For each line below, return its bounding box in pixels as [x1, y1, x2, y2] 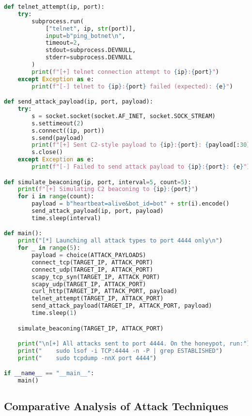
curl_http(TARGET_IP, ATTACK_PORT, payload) [31, 288, 177, 295]
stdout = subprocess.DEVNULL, [45, 47, 136, 54]
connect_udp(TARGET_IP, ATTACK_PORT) [31, 266, 153, 273]
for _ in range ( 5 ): [17, 244, 80, 252]
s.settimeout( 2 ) [31, 120, 84, 127]
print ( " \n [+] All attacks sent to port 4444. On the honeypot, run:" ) [17, 340, 251, 347]
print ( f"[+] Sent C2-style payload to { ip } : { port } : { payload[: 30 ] [31, 141, 251, 149]
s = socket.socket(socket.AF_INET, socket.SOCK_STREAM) [31, 112, 216, 120]
